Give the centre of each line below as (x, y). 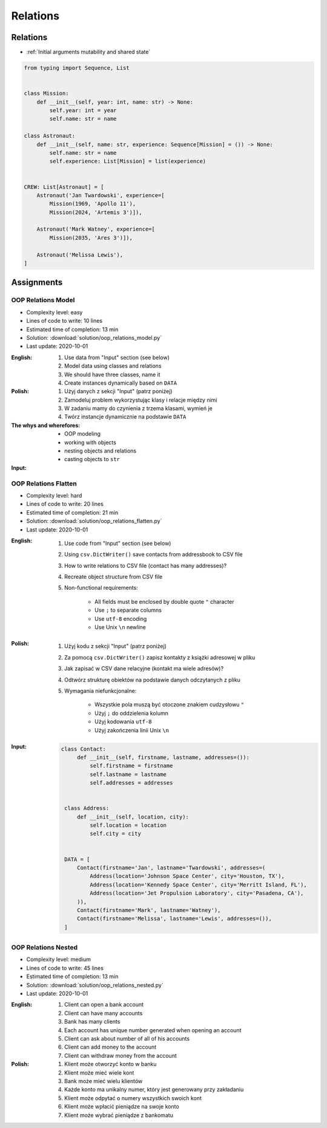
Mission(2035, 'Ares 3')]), (91, 238)
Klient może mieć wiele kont (99, 1072)
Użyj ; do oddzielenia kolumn (132, 713)
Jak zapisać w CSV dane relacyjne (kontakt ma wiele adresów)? (144, 669)
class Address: (87, 808)
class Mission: (46, 93)
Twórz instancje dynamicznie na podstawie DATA (125, 417)
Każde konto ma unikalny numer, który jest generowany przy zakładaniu (154, 1090)
